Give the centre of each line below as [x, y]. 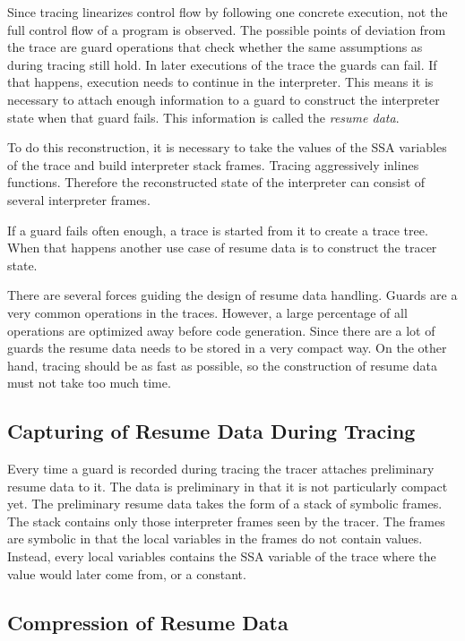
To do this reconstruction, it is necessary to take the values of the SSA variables [227, 147]
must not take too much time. [89, 383]
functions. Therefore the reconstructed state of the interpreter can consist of [216, 182]
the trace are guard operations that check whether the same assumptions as [215, 47]
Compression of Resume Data [148, 622]
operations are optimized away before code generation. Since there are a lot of [221, 330]
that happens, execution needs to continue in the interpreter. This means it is [220, 82]
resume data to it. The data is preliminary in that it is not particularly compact [228, 486]
